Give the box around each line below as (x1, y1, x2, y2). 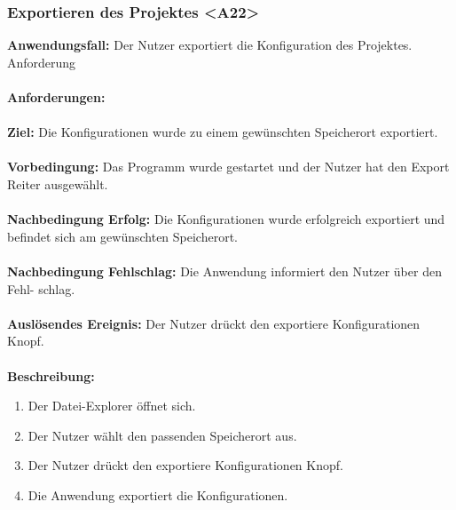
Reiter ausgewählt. (7, 174, 108, 193)
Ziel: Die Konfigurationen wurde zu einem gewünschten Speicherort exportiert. (7, 123, 438, 141)
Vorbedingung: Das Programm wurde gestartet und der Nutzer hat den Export (7, 157, 450, 176)
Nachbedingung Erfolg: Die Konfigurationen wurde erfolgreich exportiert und (7, 210, 445, 228)
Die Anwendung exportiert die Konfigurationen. (28, 485, 288, 504)
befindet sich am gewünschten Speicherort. (7, 227, 239, 245)
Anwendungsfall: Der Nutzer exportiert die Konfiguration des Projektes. (7, 36, 413, 54)
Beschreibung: (7, 366, 95, 385)
